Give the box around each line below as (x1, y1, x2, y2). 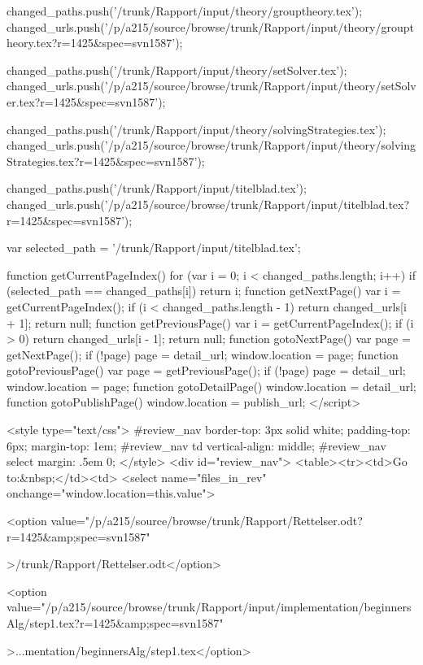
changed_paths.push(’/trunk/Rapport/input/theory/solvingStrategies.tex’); (7, 120, 386, 137)
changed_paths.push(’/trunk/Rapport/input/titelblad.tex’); (7, 180, 307, 197)
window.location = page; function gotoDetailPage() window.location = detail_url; (7, 377, 416, 394)
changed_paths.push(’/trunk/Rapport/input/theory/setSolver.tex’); (7, 61, 347, 78)
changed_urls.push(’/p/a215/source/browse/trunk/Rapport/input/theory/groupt (7, 18, 415, 35)
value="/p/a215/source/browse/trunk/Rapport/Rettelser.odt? (50, 512, 363, 529)
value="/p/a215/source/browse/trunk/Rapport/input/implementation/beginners (7, 598, 412, 615)
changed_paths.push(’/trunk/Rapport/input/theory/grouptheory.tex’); (7, 2, 363, 19)
